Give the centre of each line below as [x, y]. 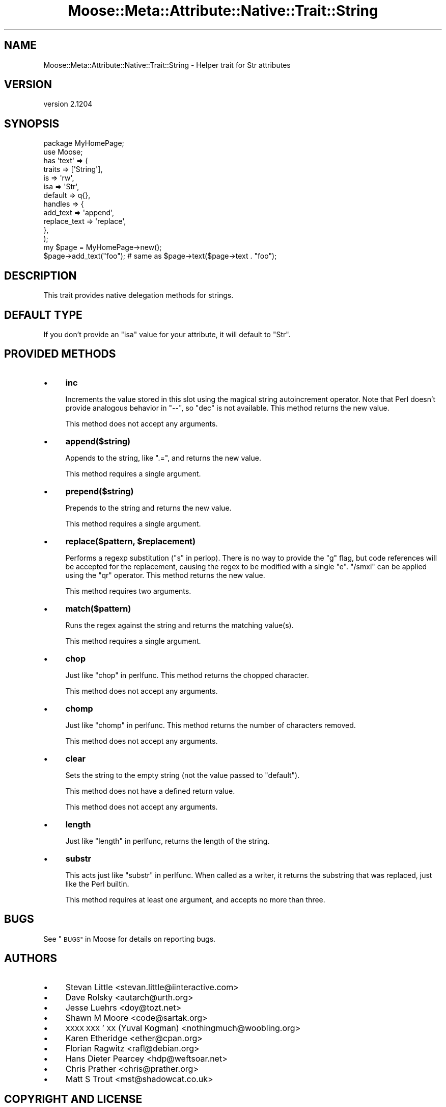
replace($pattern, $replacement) [130, 541]
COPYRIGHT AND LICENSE [73, 1099]
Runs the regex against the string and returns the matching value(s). [179, 625]
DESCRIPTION [40, 275]
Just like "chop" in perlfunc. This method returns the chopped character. [187, 675]
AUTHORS [31, 959]
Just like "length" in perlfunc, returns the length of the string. [168, 841]
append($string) [98, 441]
